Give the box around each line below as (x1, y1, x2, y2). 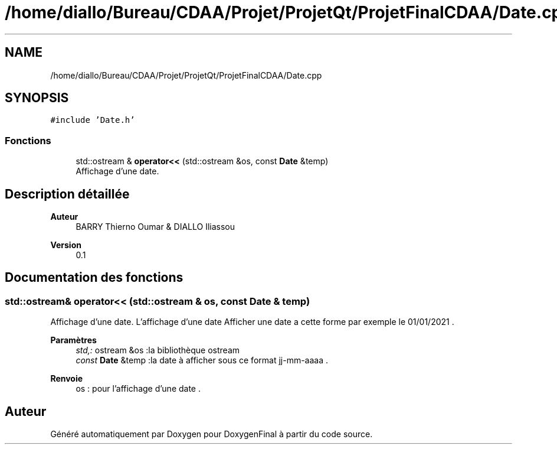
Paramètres (50, 335, 97, 346)
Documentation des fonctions (5, 270, 184, 285)
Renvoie (50, 373, 83, 384)
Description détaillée (5, 186, 130, 201)
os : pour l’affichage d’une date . (76, 383, 201, 394)
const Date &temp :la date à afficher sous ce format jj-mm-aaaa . (76, 355, 329, 366)
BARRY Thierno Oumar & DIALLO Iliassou (76, 222, 235, 232)
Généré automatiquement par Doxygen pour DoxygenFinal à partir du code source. (50, 429, 373, 440)
